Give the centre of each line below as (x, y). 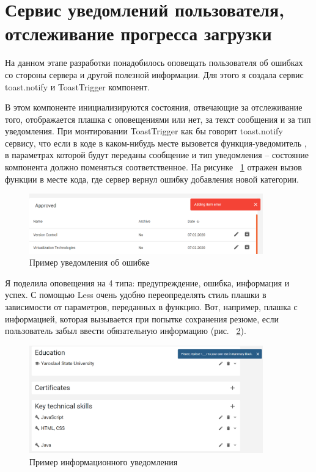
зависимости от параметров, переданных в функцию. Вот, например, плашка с (151, 307)
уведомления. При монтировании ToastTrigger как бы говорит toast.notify (144, 131)
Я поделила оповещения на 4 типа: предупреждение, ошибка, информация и (147, 282)
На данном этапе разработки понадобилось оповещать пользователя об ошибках (154, 63)
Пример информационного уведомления (104, 462)
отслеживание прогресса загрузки (138, 33)
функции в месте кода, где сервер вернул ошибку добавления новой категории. (152, 179)
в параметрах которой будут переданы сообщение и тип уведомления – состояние (157, 155)
